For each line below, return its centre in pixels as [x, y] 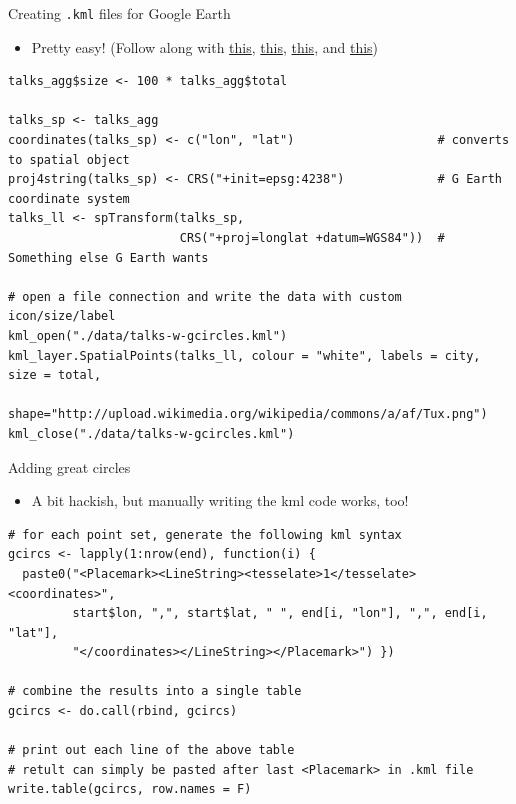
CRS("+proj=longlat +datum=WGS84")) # [312, 238]
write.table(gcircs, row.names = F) [130, 789]
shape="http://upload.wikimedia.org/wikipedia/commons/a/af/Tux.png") [248, 414]
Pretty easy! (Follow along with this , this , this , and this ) [205, 46]
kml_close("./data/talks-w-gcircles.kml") [151, 433]
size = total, [55, 375]
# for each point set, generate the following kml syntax [205, 534]
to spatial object [69, 159]
